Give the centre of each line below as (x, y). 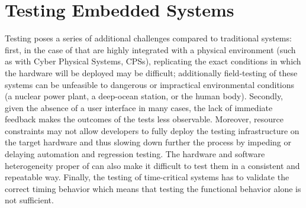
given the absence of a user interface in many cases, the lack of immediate (139, 107)
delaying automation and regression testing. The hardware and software (135, 154)
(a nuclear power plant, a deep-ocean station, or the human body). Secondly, (144, 96)
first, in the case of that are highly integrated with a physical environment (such (150, 49)
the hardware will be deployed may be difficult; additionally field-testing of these (151, 72)
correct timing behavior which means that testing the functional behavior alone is (153, 188)
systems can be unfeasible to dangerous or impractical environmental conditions (150, 84)
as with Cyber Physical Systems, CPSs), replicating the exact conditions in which (153, 61)
